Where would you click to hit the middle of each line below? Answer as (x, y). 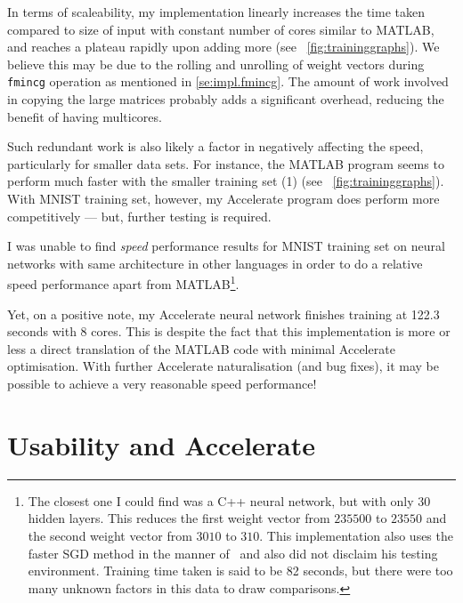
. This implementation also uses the (356, 535)
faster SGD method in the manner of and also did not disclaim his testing (233, 553)
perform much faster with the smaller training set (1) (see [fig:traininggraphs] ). (226, 181)
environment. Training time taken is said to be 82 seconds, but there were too (240, 571)
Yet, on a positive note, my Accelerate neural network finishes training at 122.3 (223, 314)
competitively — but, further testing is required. (139, 216)
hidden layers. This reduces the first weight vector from (179, 518)
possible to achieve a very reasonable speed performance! (162, 383)
